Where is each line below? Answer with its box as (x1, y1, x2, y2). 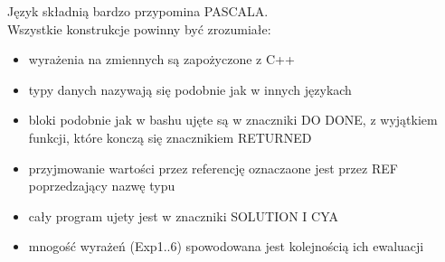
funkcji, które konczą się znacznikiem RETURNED (28, 127, 312, 146)
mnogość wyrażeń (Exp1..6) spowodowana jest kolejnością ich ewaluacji (28, 237, 424, 256)
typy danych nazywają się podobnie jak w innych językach (28, 80, 352, 98)
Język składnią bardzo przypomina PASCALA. (7, 2, 269, 20)
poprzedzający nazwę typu (28, 176, 175, 195)
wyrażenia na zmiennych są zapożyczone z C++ (28, 50, 295, 69)
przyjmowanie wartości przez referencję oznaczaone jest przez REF (28, 158, 398, 177)
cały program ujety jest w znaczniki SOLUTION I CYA (28, 206, 338, 225)
